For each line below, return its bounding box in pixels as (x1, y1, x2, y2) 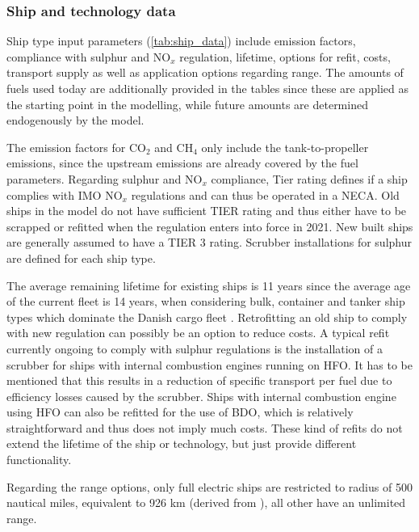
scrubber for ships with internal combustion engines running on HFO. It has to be (6, 356, 413, 373)
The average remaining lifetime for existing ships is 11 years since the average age (6, 277, 411, 293)
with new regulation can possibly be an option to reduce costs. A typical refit (6, 324, 390, 341)
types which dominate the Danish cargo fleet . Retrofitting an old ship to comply (6, 308, 408, 325)
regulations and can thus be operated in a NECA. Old (131, 186, 400, 203)
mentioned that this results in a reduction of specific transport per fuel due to (6, 372, 392, 389)
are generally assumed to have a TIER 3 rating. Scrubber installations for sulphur (6, 234, 412, 251)
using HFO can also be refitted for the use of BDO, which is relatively (6, 403, 354, 420)
